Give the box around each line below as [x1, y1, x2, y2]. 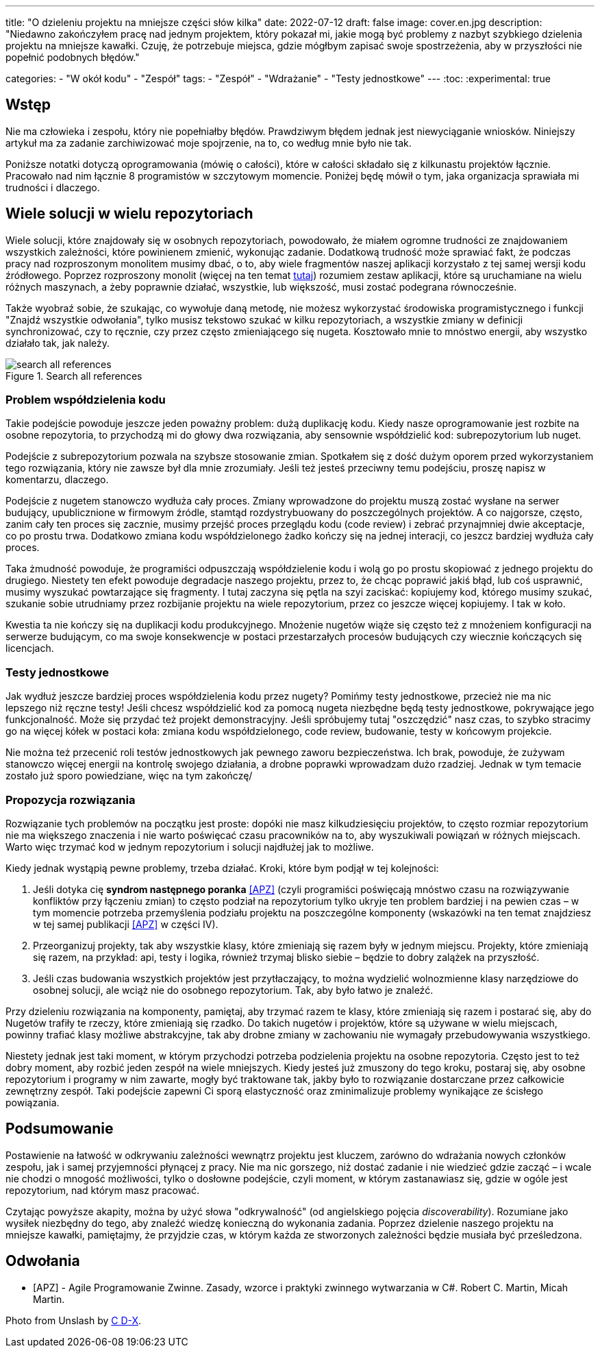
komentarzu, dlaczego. [5, 474, 109, 486]
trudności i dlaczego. [5, 181, 100, 193]
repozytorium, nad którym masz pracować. [5, 1184, 200, 1196]
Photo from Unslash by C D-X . [5, 1314, 142, 1326]
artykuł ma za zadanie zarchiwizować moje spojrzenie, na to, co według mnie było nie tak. [5, 136, 412, 149]
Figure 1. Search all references [5, 369, 142, 382]
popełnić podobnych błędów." [5, 51, 140, 63]
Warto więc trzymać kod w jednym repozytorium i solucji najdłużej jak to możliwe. [5, 840, 374, 853]
